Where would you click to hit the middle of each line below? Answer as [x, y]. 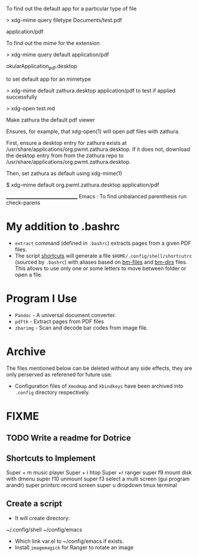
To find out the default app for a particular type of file [71, 9]
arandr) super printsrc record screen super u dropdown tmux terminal [92, 485]
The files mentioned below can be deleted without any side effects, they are [99, 368]
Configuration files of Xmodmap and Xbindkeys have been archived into [99, 386]
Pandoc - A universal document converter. [65, 315]
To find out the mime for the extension [53, 43]
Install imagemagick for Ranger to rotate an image [74, 547]
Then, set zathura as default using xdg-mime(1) [64, 173]
